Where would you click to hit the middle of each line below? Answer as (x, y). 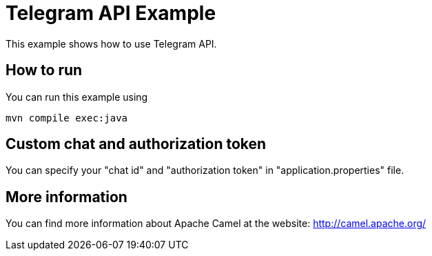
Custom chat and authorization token (136, 144)
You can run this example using (77, 97)
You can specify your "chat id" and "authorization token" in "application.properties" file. (205, 170)
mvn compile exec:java (67, 118)
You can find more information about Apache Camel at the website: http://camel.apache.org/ (216, 224)
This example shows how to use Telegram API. (111, 43)
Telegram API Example (111, 13)
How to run (44, 70)
